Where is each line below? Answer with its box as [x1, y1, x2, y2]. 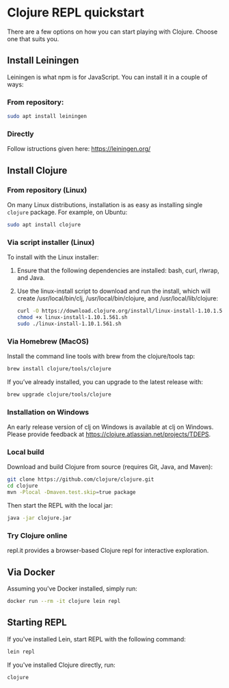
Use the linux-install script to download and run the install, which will [16, 287, 211, 296]
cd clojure [7, 482, 38, 490]
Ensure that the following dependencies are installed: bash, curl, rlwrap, [16, 266, 220, 275]
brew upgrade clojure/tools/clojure [7, 391, 111, 398]
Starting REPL [7, 617, 67, 628]
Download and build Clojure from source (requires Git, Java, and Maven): [7, 463, 213, 471]
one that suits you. [7, 34, 59, 43]
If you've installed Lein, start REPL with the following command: [7, 634, 186, 643]
